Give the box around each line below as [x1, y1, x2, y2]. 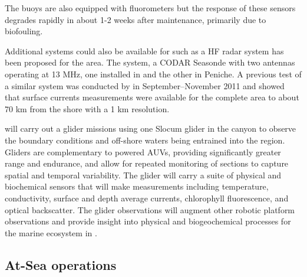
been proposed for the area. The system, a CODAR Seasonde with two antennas [5, 56, 295, 69]
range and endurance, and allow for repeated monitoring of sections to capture [5, 157, 289, 170]
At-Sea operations [5, 255, 117, 273]
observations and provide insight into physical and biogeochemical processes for [5, 215, 291, 227]
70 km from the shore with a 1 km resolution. [5, 102, 170, 115]
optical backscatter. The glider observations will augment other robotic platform [5, 203, 295, 216]
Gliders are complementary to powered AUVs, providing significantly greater [5, 145, 281, 158]
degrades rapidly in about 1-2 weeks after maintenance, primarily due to [5, 13, 266, 25]
